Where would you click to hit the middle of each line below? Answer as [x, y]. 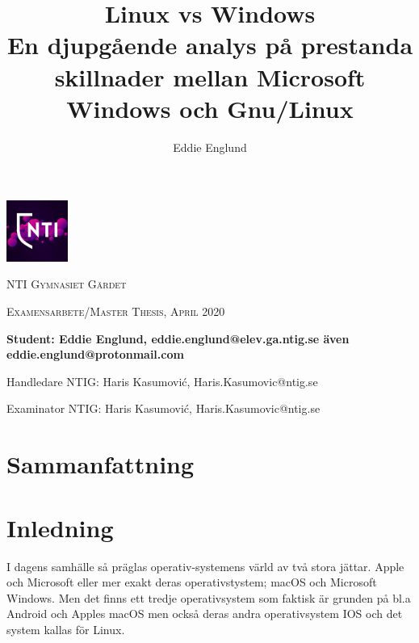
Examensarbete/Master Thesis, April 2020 [116, 311]
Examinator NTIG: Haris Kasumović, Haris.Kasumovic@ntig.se [163, 408]
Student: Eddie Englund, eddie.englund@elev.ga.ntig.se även [178, 338]
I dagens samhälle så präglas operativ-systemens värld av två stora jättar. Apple [205, 566]
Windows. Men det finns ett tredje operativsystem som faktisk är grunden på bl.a [209, 597]
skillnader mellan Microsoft [210, 76]
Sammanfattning [101, 464]
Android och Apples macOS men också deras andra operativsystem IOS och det [205, 614]
